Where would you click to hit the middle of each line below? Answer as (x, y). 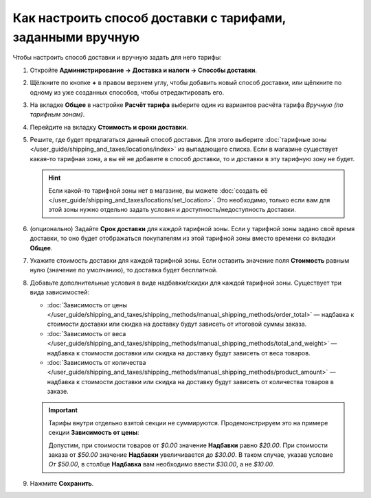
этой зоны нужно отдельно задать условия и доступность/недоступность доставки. (172, 210)
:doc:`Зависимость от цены (87, 305)
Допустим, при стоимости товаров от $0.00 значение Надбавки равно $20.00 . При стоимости (188, 445)
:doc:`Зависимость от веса (87, 333)
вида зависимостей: (59, 292)
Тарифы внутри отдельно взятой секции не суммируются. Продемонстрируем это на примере (188, 423)
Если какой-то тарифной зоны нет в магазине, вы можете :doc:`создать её (158, 190)
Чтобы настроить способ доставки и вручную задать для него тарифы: (117, 58)
